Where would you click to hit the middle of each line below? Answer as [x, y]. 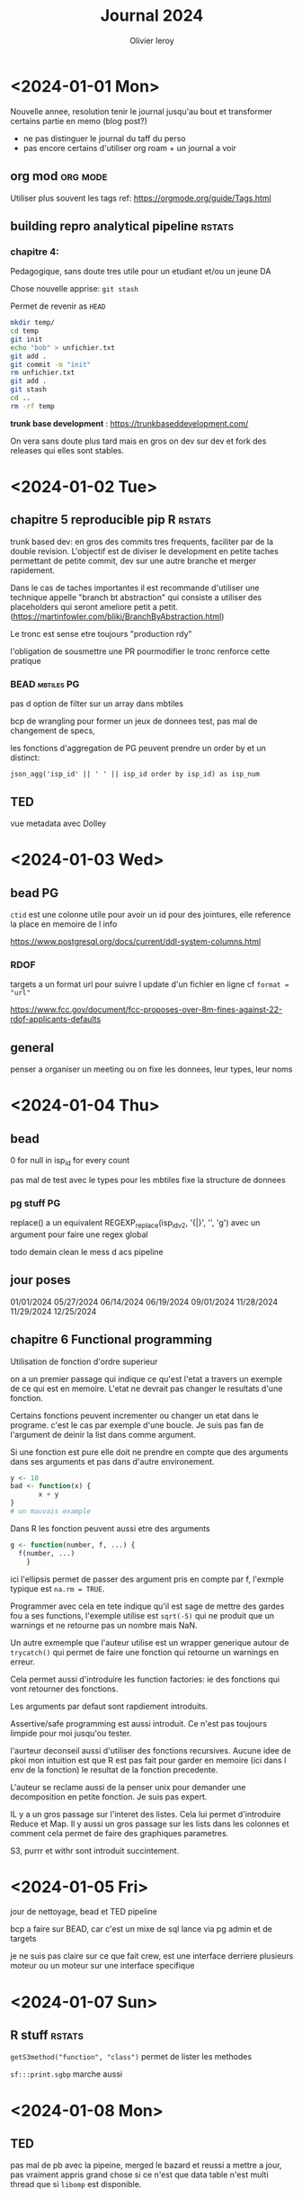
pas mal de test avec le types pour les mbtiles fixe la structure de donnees [148, 1180]
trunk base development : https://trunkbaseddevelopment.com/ [129, 423]
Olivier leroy [152, 40]
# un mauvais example [51, 1512]
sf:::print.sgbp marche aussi [67, 2074]
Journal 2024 [152, 16]
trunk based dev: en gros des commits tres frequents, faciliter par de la [142, 542]
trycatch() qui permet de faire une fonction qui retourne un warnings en [145, 1652]
